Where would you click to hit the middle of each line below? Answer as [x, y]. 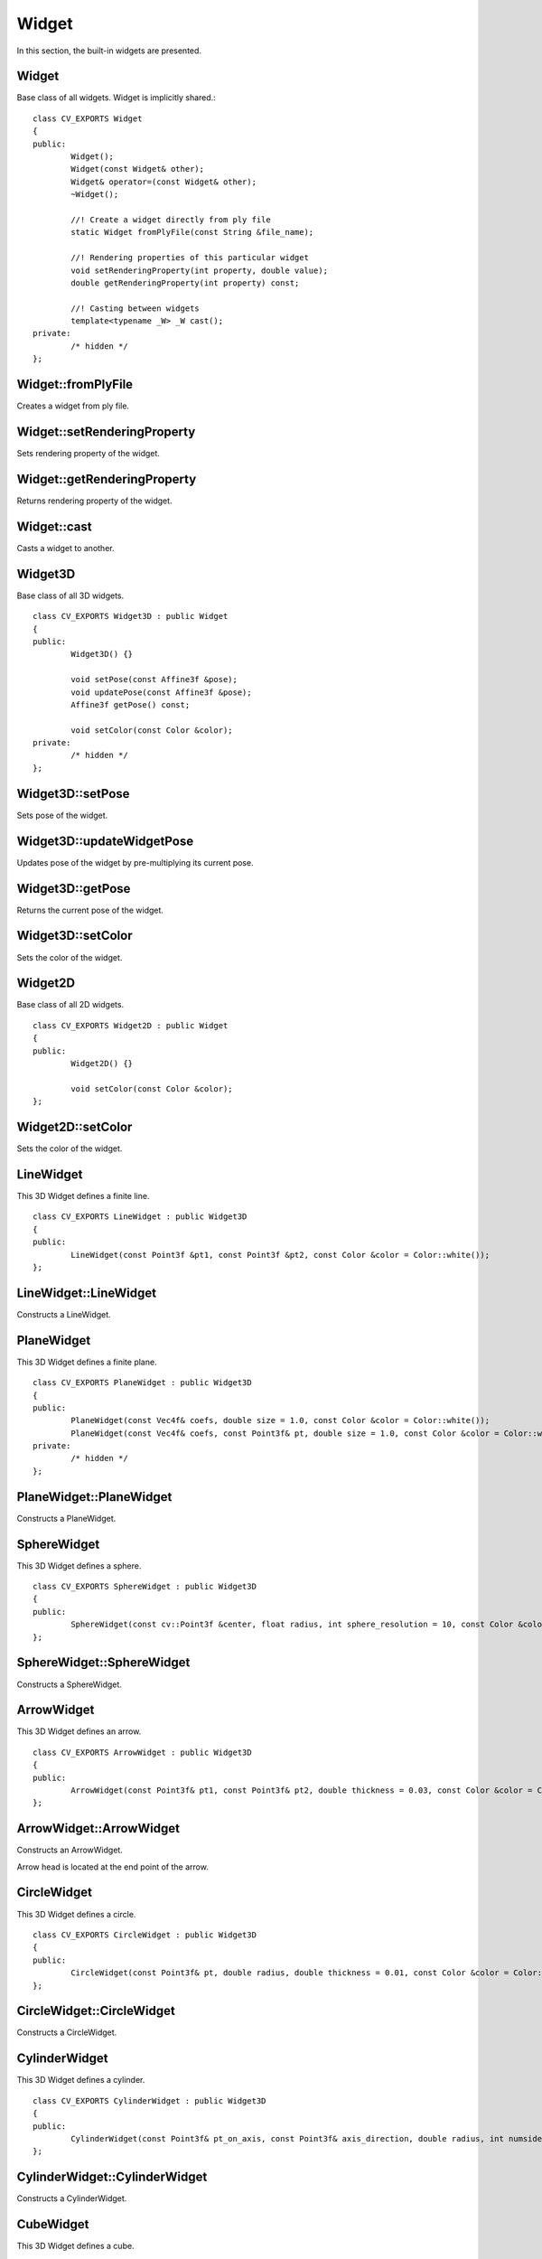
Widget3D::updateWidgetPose [105, 841]
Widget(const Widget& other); [138, 169]
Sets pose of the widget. [62, 815]
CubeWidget [53, 2224]
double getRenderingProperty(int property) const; [185, 283]
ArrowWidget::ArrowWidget [98, 1828]
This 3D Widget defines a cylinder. [81, 2080]
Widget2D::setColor [75, 1126]
